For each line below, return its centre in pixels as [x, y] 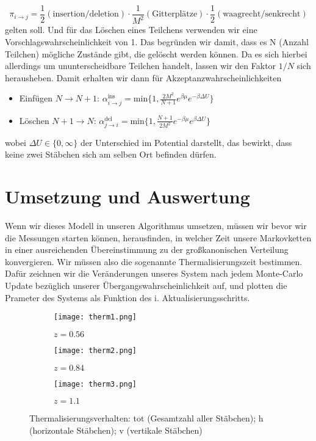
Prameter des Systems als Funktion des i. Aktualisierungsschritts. [127, 297]
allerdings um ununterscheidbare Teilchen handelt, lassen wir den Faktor [141, 66]
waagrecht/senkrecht [262, 14]
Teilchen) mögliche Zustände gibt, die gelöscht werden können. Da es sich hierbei [156, 53]
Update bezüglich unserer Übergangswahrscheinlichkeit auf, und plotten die [146, 286]
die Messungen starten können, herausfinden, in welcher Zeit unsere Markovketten [158, 237]
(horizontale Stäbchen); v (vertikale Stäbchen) [116, 430]
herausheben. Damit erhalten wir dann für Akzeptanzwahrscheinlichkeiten [143, 77]
